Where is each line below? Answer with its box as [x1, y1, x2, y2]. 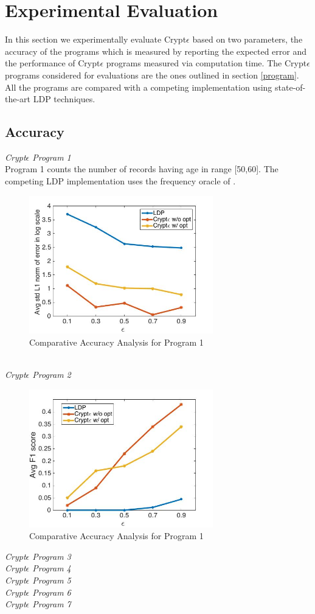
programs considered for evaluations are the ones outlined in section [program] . [5, 68, 299, 81]
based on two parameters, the [192, 33, 303, 46]
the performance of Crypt [5, 57, 100, 69]
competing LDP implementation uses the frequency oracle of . [5, 175, 236, 187]
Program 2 [32, 368, 71, 381]
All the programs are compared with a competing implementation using [5, 80, 272, 93]
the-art [5, 92, 31, 105]
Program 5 [32, 573, 71, 586]
